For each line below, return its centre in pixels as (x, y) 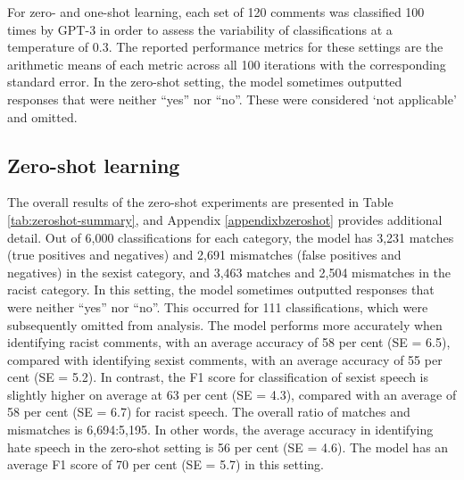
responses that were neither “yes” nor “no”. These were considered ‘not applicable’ (232, 99)
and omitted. (42, 116)
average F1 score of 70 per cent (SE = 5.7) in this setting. (166, 464)
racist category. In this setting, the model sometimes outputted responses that (221, 290)
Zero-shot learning (94, 165)
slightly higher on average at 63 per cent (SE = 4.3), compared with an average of (232, 394)
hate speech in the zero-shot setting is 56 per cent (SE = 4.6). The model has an (228, 447)
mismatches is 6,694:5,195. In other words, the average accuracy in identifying (220, 430)
